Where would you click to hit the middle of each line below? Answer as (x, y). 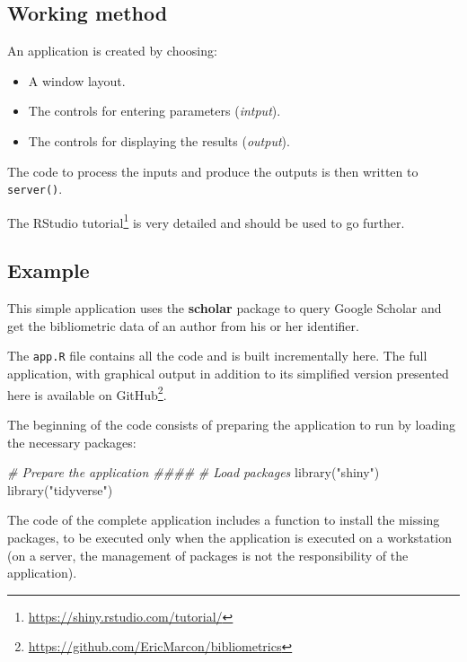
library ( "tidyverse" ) (60, 489)
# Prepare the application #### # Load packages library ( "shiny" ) (194, 472)
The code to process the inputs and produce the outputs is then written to (213, 171)
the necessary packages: (72, 442)
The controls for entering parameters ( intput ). (154, 111)
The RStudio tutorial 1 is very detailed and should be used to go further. (206, 221)
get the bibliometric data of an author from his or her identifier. (183, 325)
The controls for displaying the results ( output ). (159, 140)
